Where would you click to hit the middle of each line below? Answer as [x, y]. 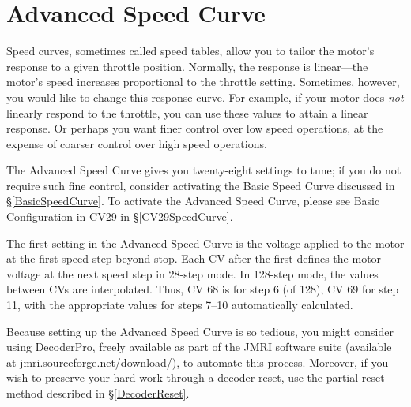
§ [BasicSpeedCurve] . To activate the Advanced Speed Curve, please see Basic [193, 201]
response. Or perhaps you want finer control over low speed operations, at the [195, 128]
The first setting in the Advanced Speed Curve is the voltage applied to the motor [205, 243]
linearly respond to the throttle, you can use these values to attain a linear [187, 112]
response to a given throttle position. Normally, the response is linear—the [187, 66]
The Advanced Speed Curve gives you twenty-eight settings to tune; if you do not [204, 170]
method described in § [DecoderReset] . [98, 393]
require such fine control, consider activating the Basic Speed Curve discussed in [201, 185]
